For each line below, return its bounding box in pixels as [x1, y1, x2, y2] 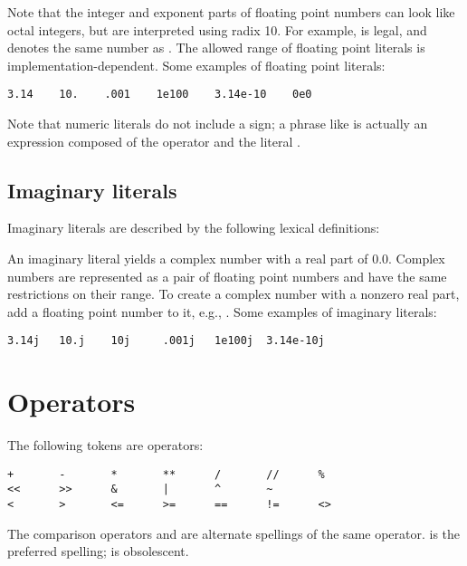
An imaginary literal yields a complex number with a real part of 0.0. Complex [7, 249, 445, 268]
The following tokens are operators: [7, 436, 204, 455]
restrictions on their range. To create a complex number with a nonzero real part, [7, 284, 460, 303]
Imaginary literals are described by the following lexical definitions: [7, 218, 380, 237]
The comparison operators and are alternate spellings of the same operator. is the [7, 523, 461, 542]
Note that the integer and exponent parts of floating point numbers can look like [7, 3, 455, 21]
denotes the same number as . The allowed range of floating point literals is [7, 38, 425, 57]
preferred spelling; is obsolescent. [7, 542, 189, 561]
